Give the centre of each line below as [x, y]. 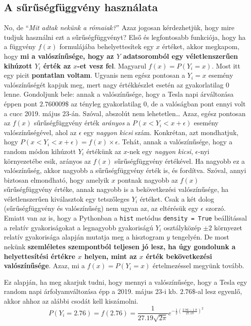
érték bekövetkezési [179, 256]
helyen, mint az [110, 256]
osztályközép [182, 227]
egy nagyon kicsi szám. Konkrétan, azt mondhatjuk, [161, 132]
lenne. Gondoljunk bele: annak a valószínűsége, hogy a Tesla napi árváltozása [119, 94]
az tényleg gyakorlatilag [106, 103]
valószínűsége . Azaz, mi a [44, 266]
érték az [57, 65]
